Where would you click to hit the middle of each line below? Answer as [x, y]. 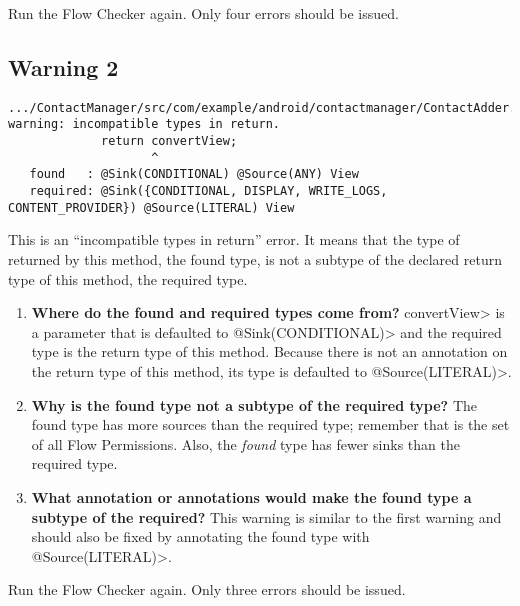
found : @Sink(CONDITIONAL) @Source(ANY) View [194, 174]
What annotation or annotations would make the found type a [251, 496]
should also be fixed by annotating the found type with [200, 536]
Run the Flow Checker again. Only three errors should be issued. [207, 589]
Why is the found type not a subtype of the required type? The [254, 404]
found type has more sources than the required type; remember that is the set [270, 424]
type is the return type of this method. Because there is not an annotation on [269, 351]
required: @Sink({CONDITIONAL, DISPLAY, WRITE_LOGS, [208, 191]
